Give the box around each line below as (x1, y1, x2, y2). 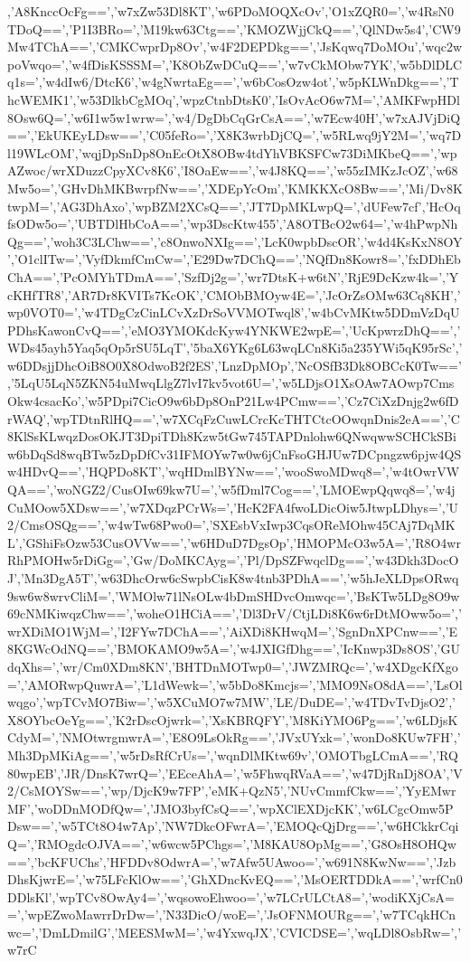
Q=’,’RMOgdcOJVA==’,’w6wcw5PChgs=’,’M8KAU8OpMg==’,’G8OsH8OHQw (7, 834, 456, 853)
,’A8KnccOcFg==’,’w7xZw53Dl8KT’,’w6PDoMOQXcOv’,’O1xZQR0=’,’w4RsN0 (7, 2, 455, 20)
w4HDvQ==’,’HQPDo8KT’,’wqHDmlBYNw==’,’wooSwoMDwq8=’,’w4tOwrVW (7, 462, 460, 481)
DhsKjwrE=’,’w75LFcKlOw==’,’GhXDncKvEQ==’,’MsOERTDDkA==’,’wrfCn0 (7, 870, 463, 889)
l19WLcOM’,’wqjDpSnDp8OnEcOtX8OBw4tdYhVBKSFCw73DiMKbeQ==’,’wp (7, 143, 457, 162)
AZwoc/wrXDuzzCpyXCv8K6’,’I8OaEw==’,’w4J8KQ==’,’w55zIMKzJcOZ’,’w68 (7, 161, 458, 180)
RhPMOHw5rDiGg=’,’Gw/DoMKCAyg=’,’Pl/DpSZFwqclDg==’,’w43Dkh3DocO (7, 551, 459, 570)
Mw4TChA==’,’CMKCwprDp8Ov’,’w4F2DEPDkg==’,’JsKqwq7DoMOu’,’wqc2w (7, 37, 463, 56)
